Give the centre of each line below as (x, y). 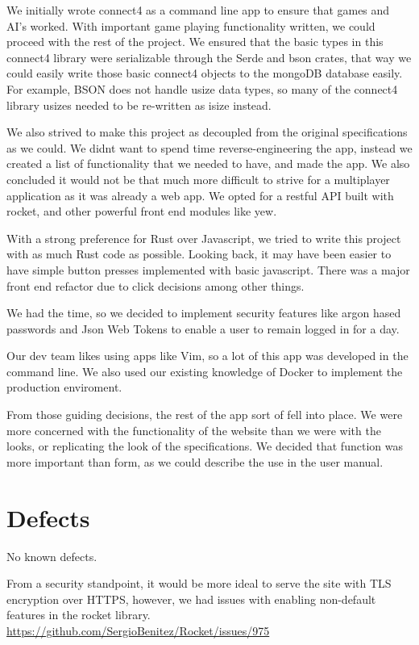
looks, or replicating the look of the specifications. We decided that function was (205, 446)
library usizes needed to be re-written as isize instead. (139, 105)
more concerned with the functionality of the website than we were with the (194, 430)
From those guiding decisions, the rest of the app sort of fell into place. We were (205, 415)
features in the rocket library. (79, 615)
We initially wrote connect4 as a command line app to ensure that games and (198, 10)
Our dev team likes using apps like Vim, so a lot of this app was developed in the (207, 356)
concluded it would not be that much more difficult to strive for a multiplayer (198, 179)
